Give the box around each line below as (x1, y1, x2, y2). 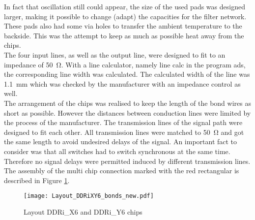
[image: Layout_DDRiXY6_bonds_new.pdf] (24, 192, 154, 200)
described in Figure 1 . (4, 175, 70, 185)
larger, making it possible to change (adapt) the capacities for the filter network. (4, 11, 247, 21)
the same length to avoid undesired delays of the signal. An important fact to (4, 136, 237, 147)
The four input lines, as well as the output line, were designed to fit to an (4, 49, 226, 60)
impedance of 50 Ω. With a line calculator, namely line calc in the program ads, (4, 59, 246, 69)
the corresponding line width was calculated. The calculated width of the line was (4, 69, 250, 79)
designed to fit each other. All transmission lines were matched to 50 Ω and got (4, 126, 244, 137)
